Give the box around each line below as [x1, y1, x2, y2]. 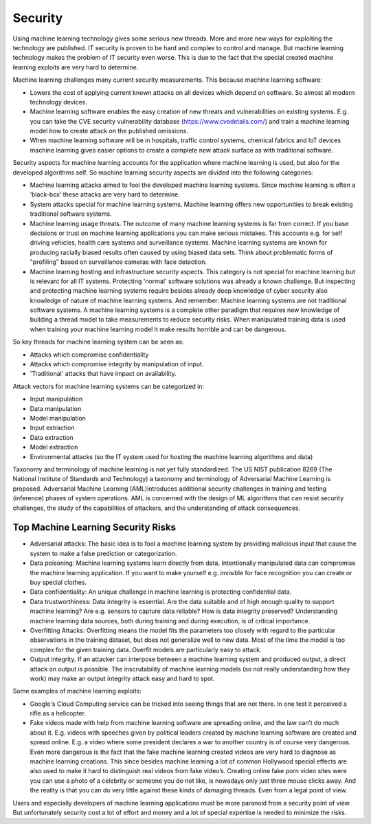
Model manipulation [30, 414, 86, 422]
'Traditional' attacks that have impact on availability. [30, 370, 177, 378]
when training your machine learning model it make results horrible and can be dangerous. [30, 325, 286, 333]
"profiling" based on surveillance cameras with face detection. [30, 258, 207, 266]
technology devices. [30, 98, 88, 106]
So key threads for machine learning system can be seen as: [12, 337, 184, 346]
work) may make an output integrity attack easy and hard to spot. [30, 674, 216, 682]
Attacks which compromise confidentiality [30, 350, 149, 359]
